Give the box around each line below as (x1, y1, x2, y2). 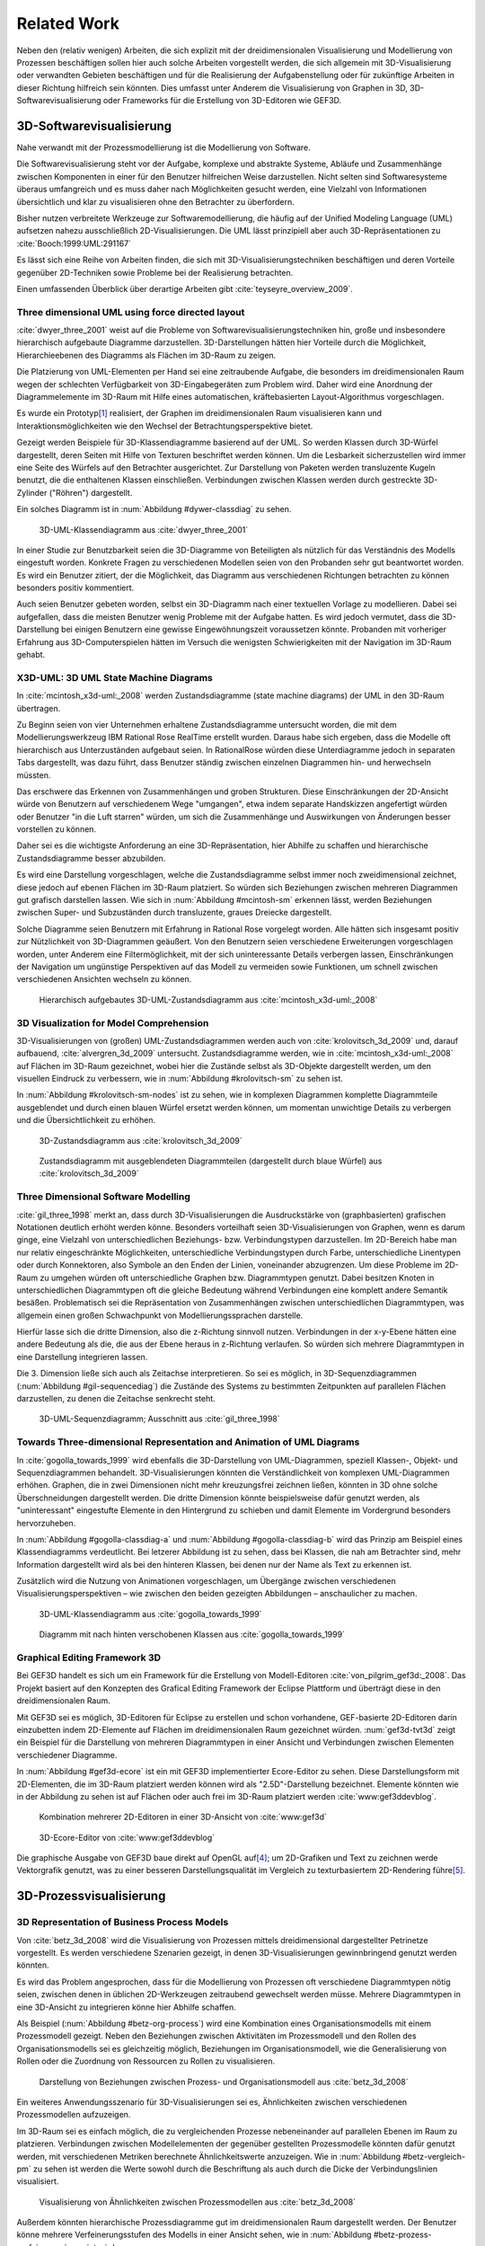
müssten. (16, 769, 51, 781)
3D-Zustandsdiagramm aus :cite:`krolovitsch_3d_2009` (39, 1135, 242, 1145)
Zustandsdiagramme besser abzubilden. (16, 853, 166, 863)
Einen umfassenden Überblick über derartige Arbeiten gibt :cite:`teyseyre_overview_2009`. (16, 283, 354, 294)
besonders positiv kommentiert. (16, 582, 135, 593)
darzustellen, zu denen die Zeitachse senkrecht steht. (16, 1393, 216, 1404)
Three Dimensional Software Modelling (16, 1190, 190, 1203)
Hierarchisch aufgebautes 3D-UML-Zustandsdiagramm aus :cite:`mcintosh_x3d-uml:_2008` (39, 994, 378, 1005)
